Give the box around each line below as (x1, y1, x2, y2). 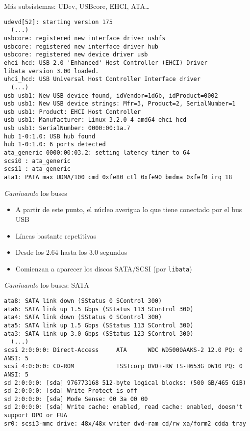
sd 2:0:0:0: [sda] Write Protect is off (4, 387, 138, 395)
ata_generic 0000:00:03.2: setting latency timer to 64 (4, 149, 190, 157)
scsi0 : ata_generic (4, 157, 71, 164)
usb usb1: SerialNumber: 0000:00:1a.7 (4, 125, 130, 132)
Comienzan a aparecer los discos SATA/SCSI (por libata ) (15, 263, 192, 273)
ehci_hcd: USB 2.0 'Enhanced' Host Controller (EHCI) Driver (4, 59, 208, 66)
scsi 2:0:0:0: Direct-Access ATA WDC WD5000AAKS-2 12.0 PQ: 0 (4, 346, 243, 353)
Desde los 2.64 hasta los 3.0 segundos (15, 247, 127, 257)
